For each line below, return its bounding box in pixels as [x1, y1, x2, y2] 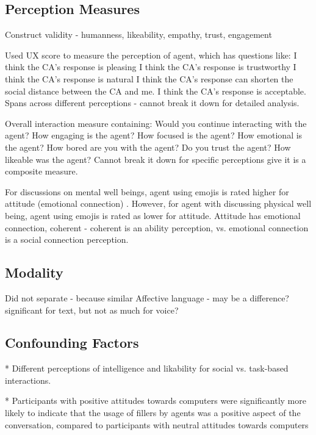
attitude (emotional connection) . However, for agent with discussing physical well [5, 197, 312, 210]
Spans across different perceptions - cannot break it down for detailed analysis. [5, 96, 300, 109]
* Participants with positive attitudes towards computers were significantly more [5, 394, 306, 407]
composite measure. [5, 165, 78, 178]
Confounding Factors [5, 333, 139, 352]
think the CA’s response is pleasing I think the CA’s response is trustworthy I [5, 60, 296, 73]
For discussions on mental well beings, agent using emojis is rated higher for [5, 185, 289, 198]
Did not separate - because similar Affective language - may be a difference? [5, 291, 289, 304]
